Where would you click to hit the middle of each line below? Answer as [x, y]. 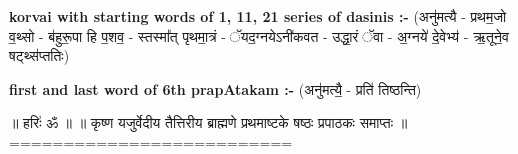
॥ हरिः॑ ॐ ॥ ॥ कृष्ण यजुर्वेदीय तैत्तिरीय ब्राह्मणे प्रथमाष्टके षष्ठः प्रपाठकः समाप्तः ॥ [208, 122]
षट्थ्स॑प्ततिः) [39, 55]
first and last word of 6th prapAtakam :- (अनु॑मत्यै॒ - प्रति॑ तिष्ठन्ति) [215, 88]
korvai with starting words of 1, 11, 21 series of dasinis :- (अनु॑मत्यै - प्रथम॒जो [258, 16]
